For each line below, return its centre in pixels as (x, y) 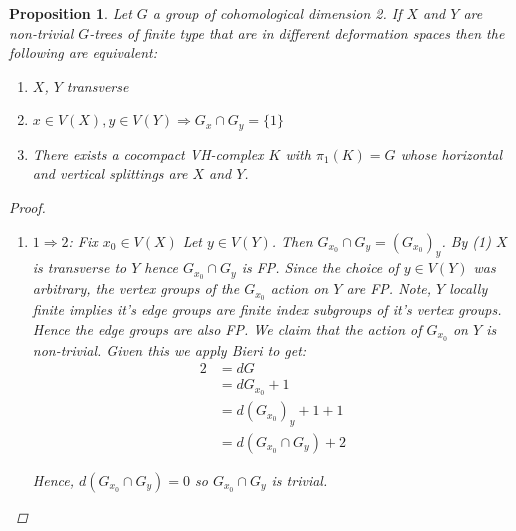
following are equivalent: (83, 52)
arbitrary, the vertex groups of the (136, 288)
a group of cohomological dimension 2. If (277, 13)
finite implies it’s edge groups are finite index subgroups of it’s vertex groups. (267, 309)
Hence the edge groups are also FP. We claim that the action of (227, 328)
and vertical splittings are (110, 173)
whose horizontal (451, 153)
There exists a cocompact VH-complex (148, 153)
